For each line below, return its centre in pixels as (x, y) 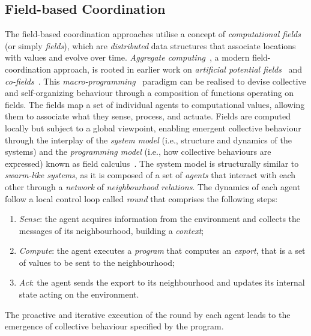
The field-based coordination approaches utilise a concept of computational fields (153, 34)
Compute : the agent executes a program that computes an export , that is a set (162, 250)
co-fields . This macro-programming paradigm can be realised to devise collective (155, 81)
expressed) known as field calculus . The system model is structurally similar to (152, 163)
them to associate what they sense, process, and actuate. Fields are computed (148, 116)
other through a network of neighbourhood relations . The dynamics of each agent (153, 186)
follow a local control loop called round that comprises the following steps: (141, 198)
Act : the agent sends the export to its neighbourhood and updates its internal (162, 282)
